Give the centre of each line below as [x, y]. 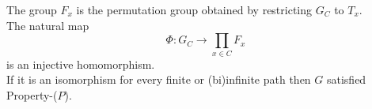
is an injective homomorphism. [81, 64]
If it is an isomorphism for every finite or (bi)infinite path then [159, 79]
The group [32, 9]
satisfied [346, 79]
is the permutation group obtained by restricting [194, 9]
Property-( [32, 94]
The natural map [48, 25]
